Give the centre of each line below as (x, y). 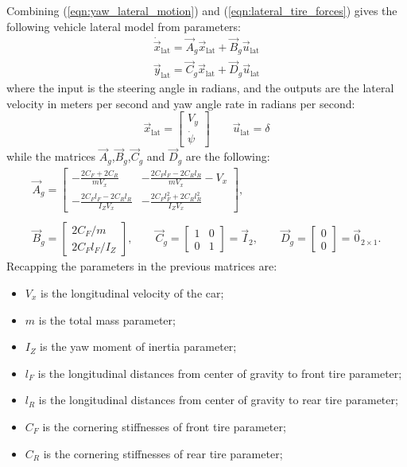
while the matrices (51, 156)
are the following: (228, 156)
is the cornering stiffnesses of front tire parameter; (164, 426)
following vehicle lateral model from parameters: (124, 26)
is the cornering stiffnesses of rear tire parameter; (163, 453)
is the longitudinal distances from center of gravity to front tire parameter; (220, 373)
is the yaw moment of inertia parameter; (138, 346)
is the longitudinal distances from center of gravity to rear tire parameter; (218, 400)
